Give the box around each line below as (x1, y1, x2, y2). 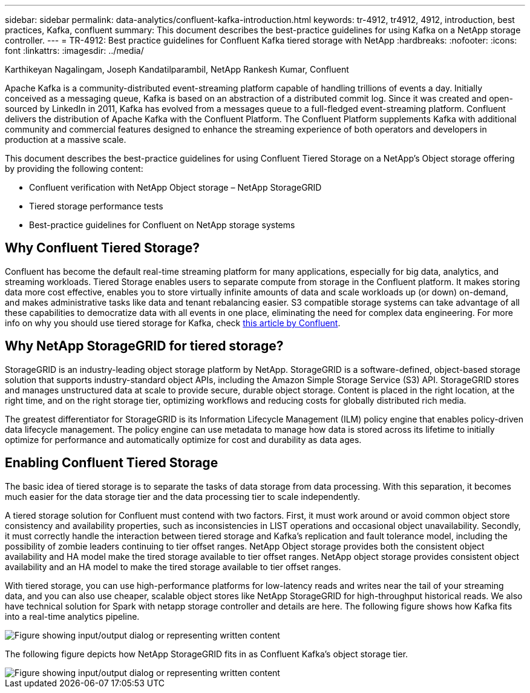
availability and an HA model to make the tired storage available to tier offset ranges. (5, 561, 341, 572)
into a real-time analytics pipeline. (5, 611, 140, 622)
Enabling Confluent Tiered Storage (5, 455, 218, 471)
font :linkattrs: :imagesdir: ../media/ (5, 45, 144, 56)
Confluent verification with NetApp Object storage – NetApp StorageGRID (29, 182, 322, 192)
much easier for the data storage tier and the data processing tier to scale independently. (5, 491, 361, 502)
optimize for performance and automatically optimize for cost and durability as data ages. (5, 434, 362, 445)
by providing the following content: (5, 163, 143, 174)
